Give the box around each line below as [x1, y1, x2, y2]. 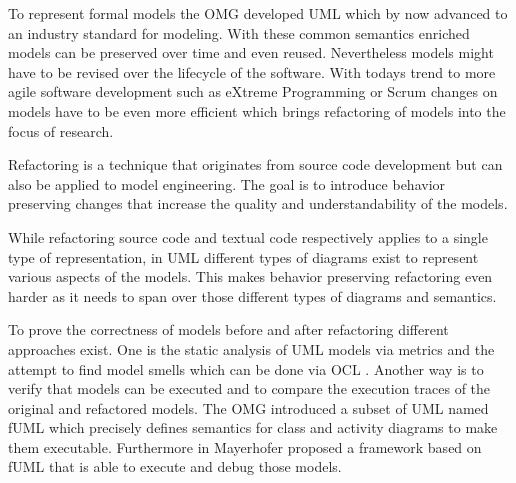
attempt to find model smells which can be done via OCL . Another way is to [8, 358, 484, 379]
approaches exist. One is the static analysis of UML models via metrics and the [8, 338, 495, 359]
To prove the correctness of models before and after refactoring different [8, 319, 449, 340]
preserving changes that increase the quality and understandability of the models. [8, 193, 508, 214]
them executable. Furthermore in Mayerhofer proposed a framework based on [8, 436, 482, 457]
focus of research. [8, 120, 114, 141]
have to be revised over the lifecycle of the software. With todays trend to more [8, 61, 496, 82]
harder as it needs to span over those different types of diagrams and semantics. [8, 285, 497, 306]
